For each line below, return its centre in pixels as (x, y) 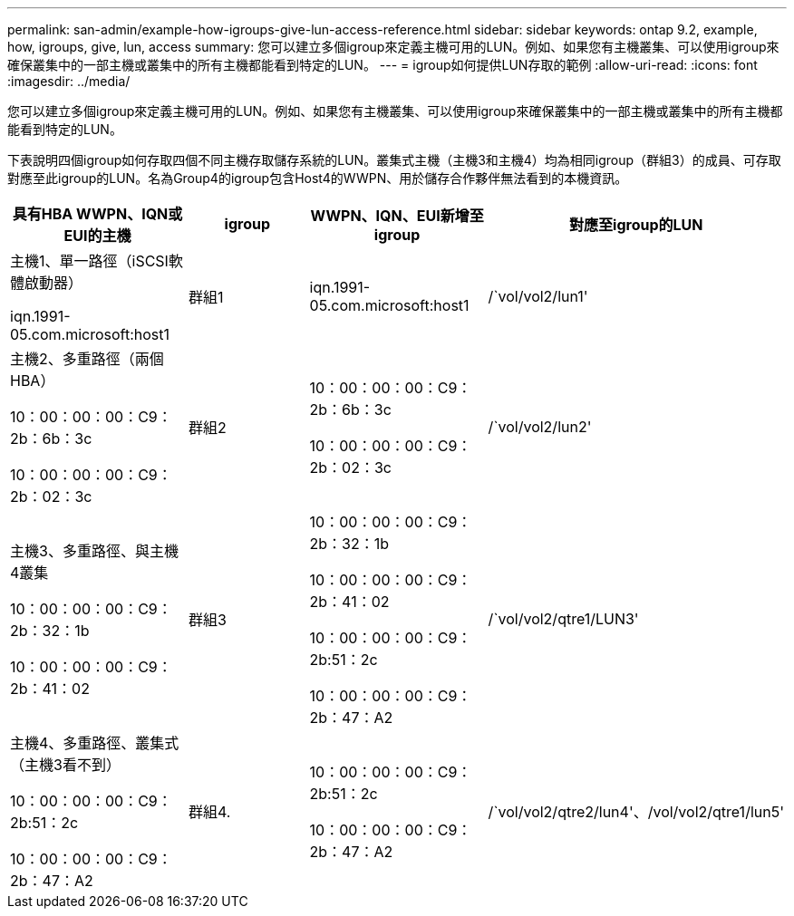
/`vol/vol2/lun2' (540, 427)
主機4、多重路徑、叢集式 (95, 743)
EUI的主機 (97, 236)
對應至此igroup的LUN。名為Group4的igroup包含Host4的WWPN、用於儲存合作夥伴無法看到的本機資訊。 (318, 178)
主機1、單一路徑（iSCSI (89, 261)
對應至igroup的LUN (636, 225)
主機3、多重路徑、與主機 (94, 551)
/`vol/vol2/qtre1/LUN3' (563, 619)
